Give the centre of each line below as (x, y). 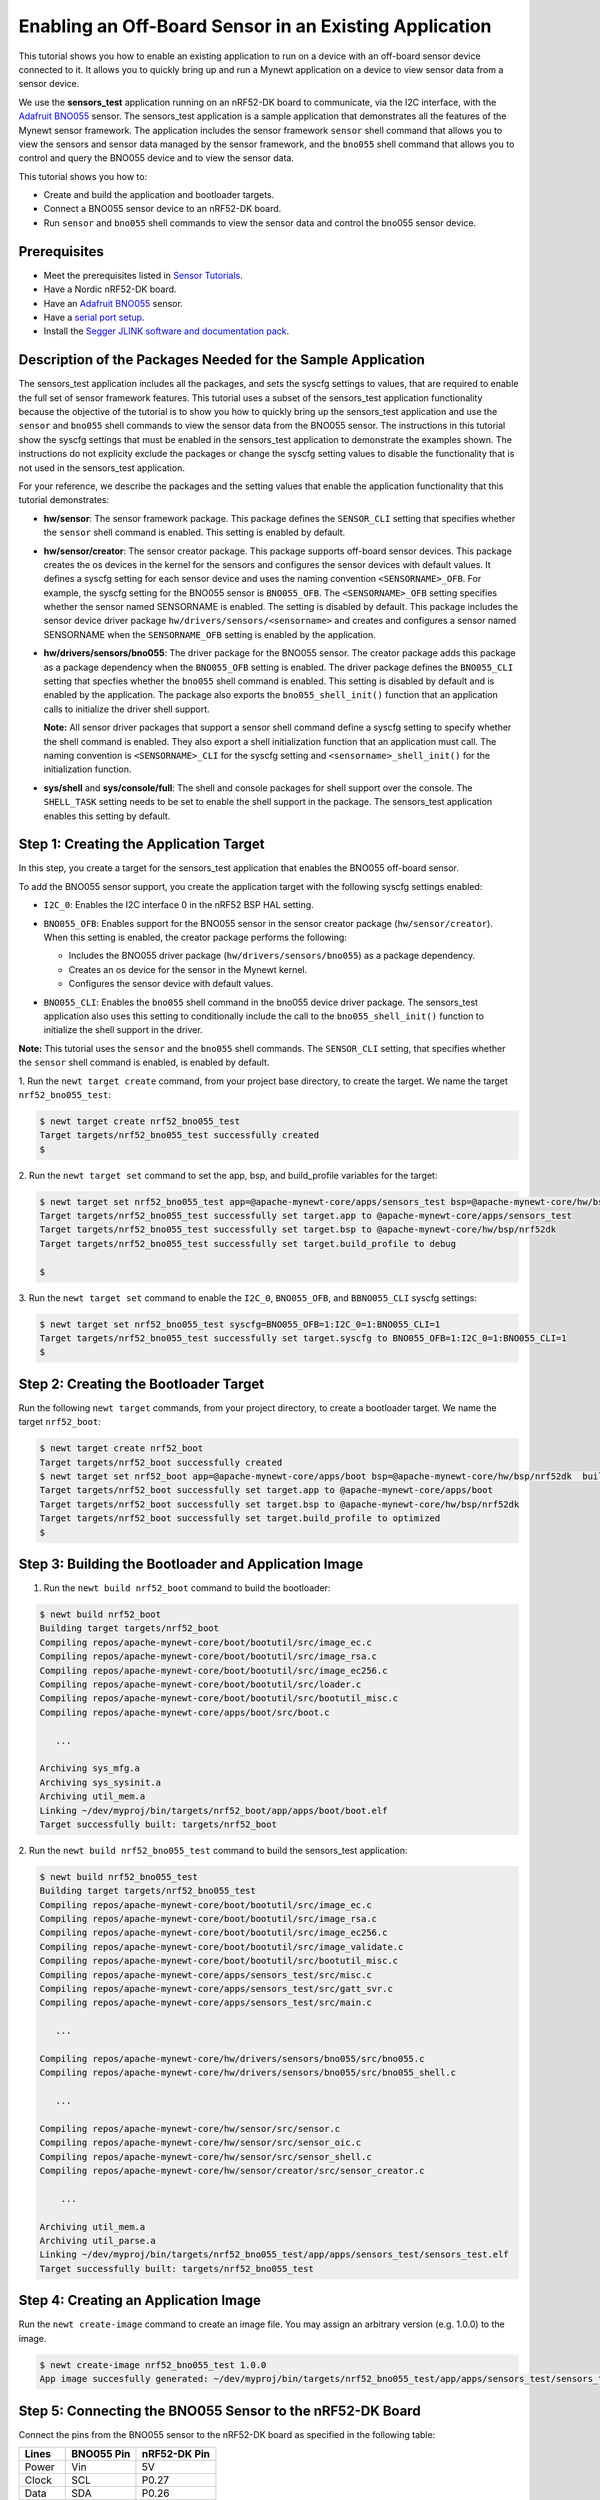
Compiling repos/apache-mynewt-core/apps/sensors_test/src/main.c (205, 2003)
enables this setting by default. (107, 816)
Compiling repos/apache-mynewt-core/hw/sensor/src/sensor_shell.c (205, 2156)
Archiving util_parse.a (98, 2241)
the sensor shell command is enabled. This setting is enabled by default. (194, 532)
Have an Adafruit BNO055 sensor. (113, 303)
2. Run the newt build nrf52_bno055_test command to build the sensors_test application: (213, 1850)
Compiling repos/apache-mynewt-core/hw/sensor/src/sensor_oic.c (200, 2143)
